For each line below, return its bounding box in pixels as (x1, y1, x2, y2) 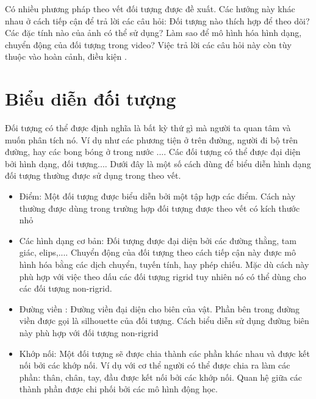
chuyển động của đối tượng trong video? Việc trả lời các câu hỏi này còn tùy (5, 38, 292, 51)
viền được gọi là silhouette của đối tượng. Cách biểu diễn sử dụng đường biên (19, 314, 309, 327)
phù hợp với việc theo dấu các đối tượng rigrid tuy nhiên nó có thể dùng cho (19, 270, 306, 282)
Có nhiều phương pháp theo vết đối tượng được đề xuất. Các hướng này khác (5, 2, 295, 15)
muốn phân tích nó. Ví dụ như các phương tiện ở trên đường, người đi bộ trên (5, 133, 298, 146)
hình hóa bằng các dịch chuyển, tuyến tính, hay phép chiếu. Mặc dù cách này (19, 258, 309, 271)
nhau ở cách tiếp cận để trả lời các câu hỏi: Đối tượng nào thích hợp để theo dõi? (5, 14, 310, 27)
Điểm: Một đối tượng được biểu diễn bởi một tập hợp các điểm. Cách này (19, 190, 296, 203)
